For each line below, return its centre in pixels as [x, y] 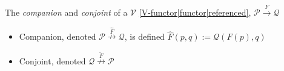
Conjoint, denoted [52, 60]
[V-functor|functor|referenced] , [195, 12]
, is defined [144, 36]
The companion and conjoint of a [66, 12]
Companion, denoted [58, 36]
